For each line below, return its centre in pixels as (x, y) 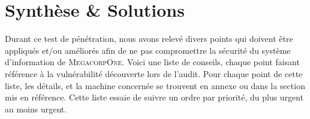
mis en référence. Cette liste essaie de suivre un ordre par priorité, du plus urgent (154, 97)
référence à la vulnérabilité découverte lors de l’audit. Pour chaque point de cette (154, 73)
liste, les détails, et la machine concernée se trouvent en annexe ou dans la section (155, 85)
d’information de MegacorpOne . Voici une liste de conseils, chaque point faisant (152, 62)
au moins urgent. (36, 109)
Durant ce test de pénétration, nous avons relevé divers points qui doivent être (149, 39)
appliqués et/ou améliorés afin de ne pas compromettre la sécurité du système (148, 50)
